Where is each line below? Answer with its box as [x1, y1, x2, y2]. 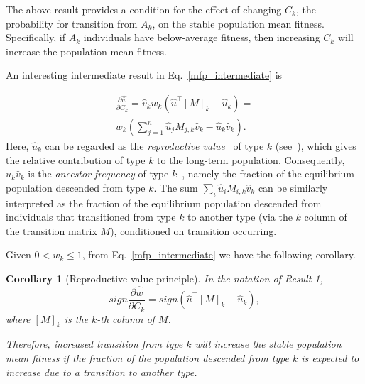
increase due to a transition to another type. [6, 364, 197, 379]
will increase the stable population [195, 336, 342, 351]
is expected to [301, 350, 359, 365]
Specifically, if [6, 30, 66, 45]
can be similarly [258, 180, 328, 194]
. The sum [153, 180, 198, 194]
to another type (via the [187, 209, 293, 224]
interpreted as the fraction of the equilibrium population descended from [6, 195, 322, 210]
